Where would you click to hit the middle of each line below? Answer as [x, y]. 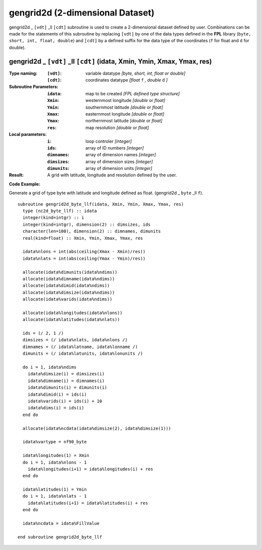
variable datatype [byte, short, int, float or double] [136, 73]
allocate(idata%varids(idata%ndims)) [67, 299]
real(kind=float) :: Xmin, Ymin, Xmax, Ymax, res [83, 238]
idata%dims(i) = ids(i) [56, 408]
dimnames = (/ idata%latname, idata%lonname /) [80, 347]
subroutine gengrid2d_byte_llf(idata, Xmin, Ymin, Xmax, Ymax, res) [101, 204]
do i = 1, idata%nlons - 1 [55, 462]
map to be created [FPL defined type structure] [133, 93]
